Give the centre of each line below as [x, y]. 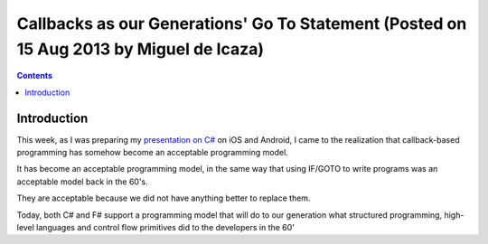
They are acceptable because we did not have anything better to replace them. [164, 198]
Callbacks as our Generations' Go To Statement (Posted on [242, 23]
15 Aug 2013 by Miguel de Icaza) [141, 49]
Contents [35, 76]
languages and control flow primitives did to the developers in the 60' [166, 227]
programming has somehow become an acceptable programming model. [152, 153]
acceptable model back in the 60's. [82, 182]
